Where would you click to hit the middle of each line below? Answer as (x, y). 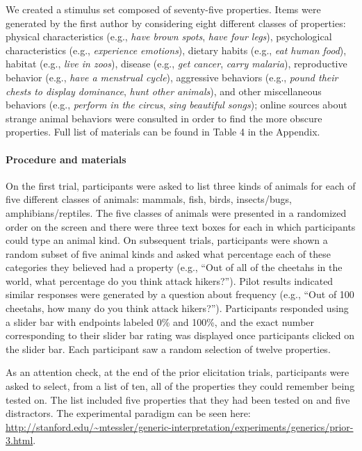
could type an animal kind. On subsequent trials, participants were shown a (167, 240)
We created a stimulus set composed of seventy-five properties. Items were (163, 9)
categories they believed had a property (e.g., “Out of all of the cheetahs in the (174, 267)
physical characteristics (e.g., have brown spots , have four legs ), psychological (169, 36)
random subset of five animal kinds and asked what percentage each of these (168, 253)
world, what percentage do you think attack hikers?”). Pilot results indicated (170, 280)
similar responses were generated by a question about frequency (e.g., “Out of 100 (180, 294)
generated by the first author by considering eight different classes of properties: (176, 23)
